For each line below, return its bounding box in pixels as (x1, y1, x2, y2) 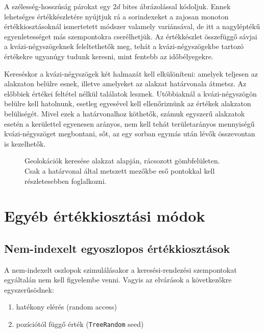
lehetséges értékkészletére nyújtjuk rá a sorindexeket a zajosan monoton (4, 11, 229, 21)
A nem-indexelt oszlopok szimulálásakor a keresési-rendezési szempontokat (4, 264, 237, 275)
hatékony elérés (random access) (16, 301, 117, 312)
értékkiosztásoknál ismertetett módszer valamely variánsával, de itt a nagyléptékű (4, 21, 260, 32)
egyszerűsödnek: (4, 284, 54, 295)
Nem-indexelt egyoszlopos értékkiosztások (4, 240, 230, 256)
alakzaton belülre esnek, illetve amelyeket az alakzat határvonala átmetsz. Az (4, 78, 247, 89)
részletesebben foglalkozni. (25, 175, 107, 186)
